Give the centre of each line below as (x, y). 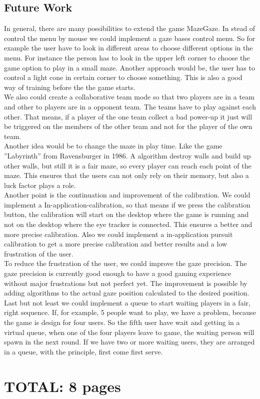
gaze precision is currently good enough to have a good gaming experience (118, 273)
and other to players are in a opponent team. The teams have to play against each (130, 106)
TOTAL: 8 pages (62, 386)
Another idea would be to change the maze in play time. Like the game (113, 146)
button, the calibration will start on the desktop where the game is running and (126, 214)
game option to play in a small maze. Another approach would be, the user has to (129, 67)
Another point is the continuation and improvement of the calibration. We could (127, 195)
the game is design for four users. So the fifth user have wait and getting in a (122, 322)
